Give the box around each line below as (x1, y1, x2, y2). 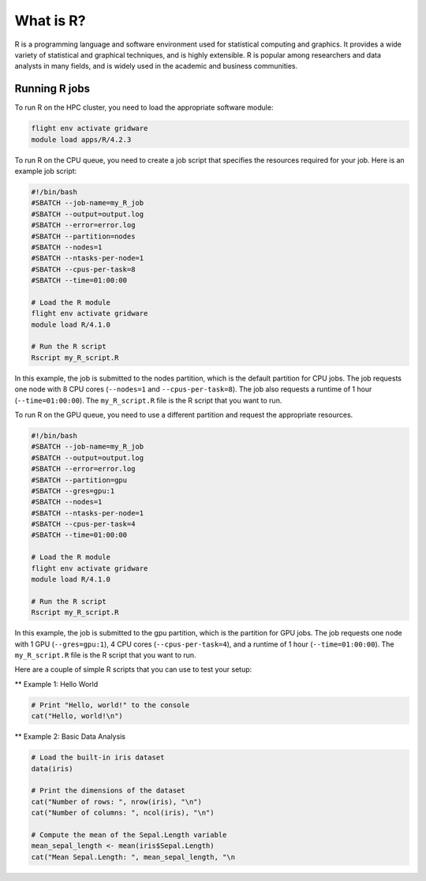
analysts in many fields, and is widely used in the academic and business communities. (14, 62, 298, 71)
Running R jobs (14, 82, 91, 96)
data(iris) (31, 764, 73, 773)
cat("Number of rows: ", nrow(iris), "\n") (31, 797, 203, 806)
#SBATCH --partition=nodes (31, 231, 136, 241)
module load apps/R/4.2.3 (31, 135, 132, 144)
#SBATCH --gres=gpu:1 (31, 486, 115, 495)
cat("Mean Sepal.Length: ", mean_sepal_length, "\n (31, 853, 236, 861)
